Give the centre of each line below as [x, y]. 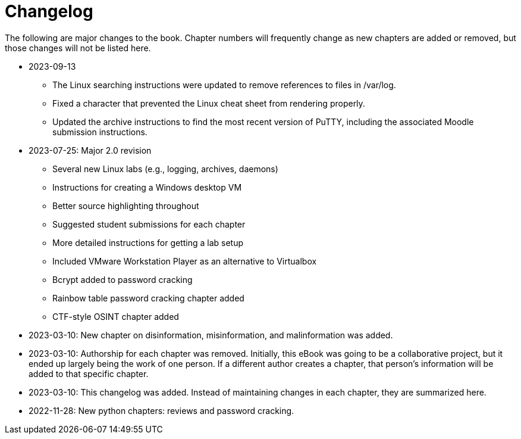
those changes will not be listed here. [78, 48]
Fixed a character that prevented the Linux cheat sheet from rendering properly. [209, 103]
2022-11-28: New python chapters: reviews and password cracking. [161, 410]
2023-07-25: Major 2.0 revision [90, 150]
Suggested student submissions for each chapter [149, 224]
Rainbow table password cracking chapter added [148, 298]
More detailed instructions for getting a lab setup [148, 242]
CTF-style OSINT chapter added [116, 316]
